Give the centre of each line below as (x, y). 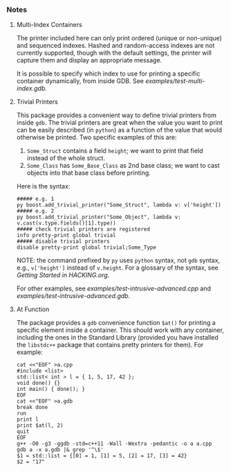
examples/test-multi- (175, 81)
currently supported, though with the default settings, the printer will (114, 53)
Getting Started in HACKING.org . (63, 275)
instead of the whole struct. (66, 158)
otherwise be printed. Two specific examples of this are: (96, 137)
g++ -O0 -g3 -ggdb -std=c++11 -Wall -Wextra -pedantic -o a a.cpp (114, 444)
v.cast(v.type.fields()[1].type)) (66, 223)
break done (32, 408)
